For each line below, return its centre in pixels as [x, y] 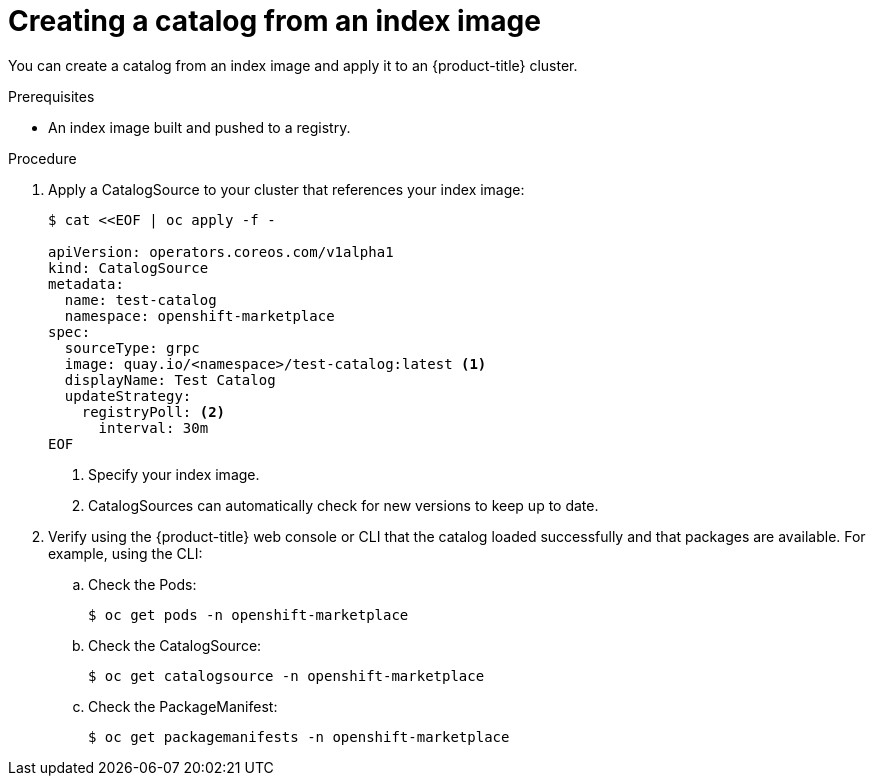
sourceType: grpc [132, 347]
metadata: [86, 283]
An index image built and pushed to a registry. [199, 127]
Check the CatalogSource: [175, 645]
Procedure [42, 158]
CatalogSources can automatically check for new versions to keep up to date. [343, 505]
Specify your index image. [174, 474]
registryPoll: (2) [153, 411]
